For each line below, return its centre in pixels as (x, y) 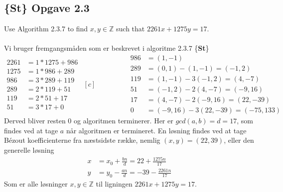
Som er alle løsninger (36, 184)
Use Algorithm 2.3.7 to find (46, 29)
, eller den (239, 140)
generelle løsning (29, 149)
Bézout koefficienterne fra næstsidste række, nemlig (82, 140)
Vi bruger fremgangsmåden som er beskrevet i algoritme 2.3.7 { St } (107, 48)
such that (131, 29)
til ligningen (114, 184)
